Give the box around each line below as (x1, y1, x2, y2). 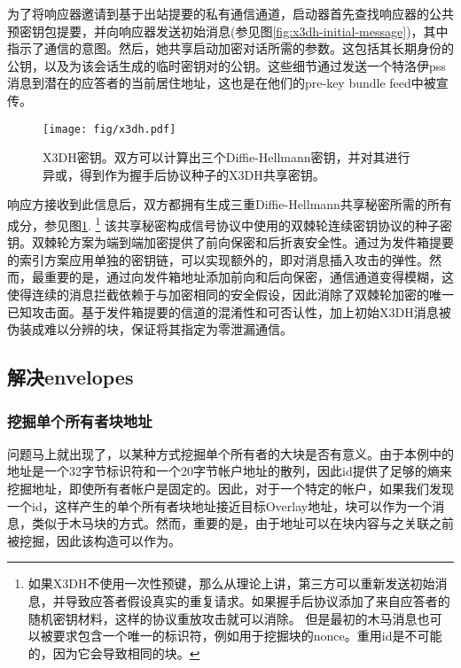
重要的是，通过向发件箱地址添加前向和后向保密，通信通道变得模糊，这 (43, 268, 454, 286)
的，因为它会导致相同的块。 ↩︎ (27, 643, 200, 662)
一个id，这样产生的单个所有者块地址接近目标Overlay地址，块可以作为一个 (7, 496, 433, 515)
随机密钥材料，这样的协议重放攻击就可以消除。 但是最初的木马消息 (27, 609, 418, 627)
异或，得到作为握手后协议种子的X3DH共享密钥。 (43, 165, 325, 183)
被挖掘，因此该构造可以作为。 (7, 531, 181, 549)
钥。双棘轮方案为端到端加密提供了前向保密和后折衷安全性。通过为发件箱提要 (7, 233, 454, 252)
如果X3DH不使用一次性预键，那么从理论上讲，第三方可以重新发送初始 (27, 574, 435, 593)
